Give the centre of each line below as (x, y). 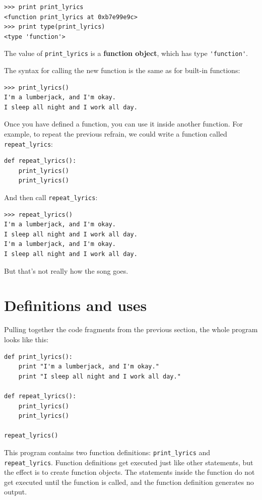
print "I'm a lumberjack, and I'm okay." (89, 367)
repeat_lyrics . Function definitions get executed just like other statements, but (129, 462)
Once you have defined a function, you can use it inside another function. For (123, 124)
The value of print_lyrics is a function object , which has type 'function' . (126, 53)
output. (16, 492)
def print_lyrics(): (39, 357)
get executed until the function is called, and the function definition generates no (129, 482)
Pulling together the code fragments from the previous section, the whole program (131, 329)
